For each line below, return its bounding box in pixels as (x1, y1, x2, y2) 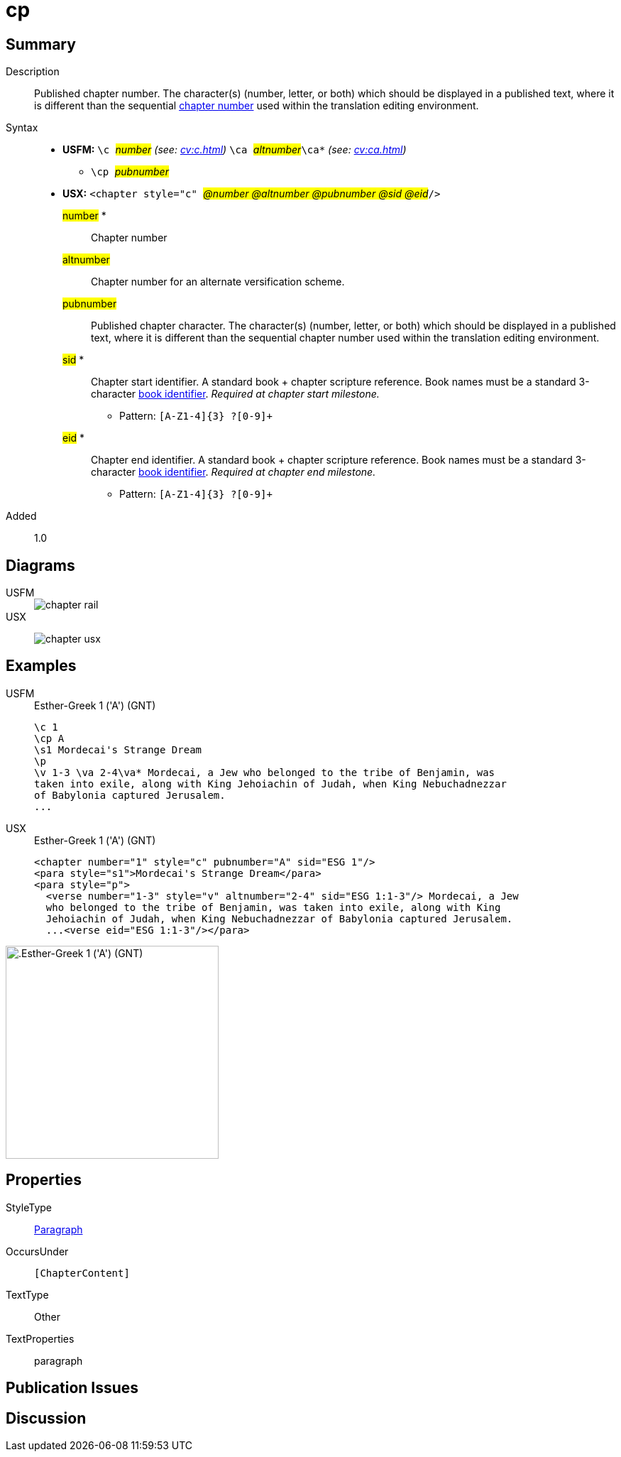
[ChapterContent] (34, 1267, 130, 1279)
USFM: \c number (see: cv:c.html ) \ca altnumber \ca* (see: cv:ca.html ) (62, 143, 407, 156)
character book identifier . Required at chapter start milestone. (91, 388, 380, 400)
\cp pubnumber (91, 165, 169, 178)
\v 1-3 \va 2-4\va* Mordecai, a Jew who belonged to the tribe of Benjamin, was (34, 766, 495, 778)
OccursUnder (6, 1245, 69, 1257)
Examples (6, 657, 77, 675)
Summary (6, 35, 76, 53)
